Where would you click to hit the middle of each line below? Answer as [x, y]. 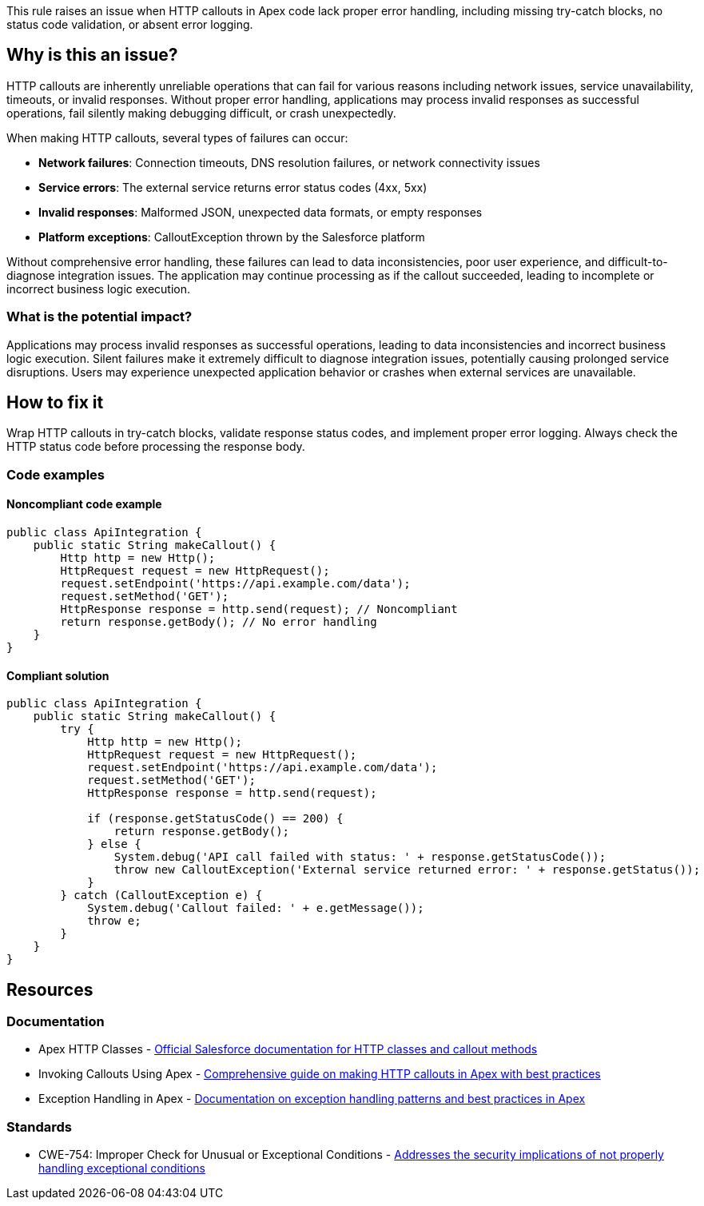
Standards [40, 1126]
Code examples [56, 474]
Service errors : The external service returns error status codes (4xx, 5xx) [233, 187]
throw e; [114, 921]
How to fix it [55, 403]
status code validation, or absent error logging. [130, 24]
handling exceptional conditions [122, 1168]
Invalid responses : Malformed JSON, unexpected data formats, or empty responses [261, 212]
